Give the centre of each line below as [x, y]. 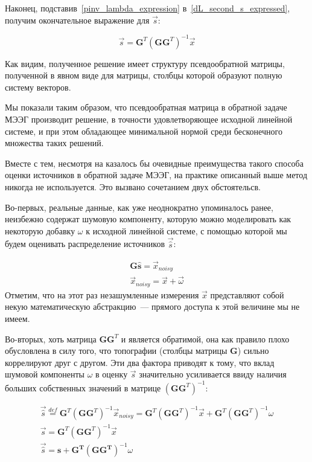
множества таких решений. [54, 143]
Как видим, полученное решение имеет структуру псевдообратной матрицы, [145, 63]
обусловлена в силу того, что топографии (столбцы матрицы [116, 351]
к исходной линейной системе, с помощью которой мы [186, 230]
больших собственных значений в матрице [83, 387]
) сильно [253, 351]
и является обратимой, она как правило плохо [205, 338]
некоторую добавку [40, 230]
